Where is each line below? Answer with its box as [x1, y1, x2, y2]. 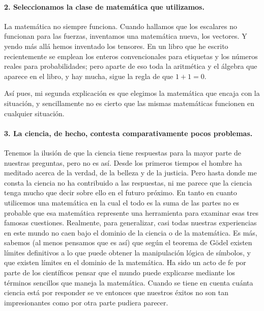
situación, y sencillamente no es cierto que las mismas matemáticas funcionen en [4, 97, 255, 108]
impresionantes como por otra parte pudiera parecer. [4, 297, 168, 307]
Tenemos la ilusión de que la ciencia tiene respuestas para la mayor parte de [4, 147, 241, 158]
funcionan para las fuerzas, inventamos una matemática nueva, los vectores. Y [4, 31, 247, 41]
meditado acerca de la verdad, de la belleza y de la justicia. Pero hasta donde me [4, 167, 257, 178]
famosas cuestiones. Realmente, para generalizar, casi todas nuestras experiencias [4, 217, 257, 228]
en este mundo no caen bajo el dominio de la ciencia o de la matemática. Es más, [4, 227, 257, 238]
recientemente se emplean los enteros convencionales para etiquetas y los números [4, 50, 258, 61]
